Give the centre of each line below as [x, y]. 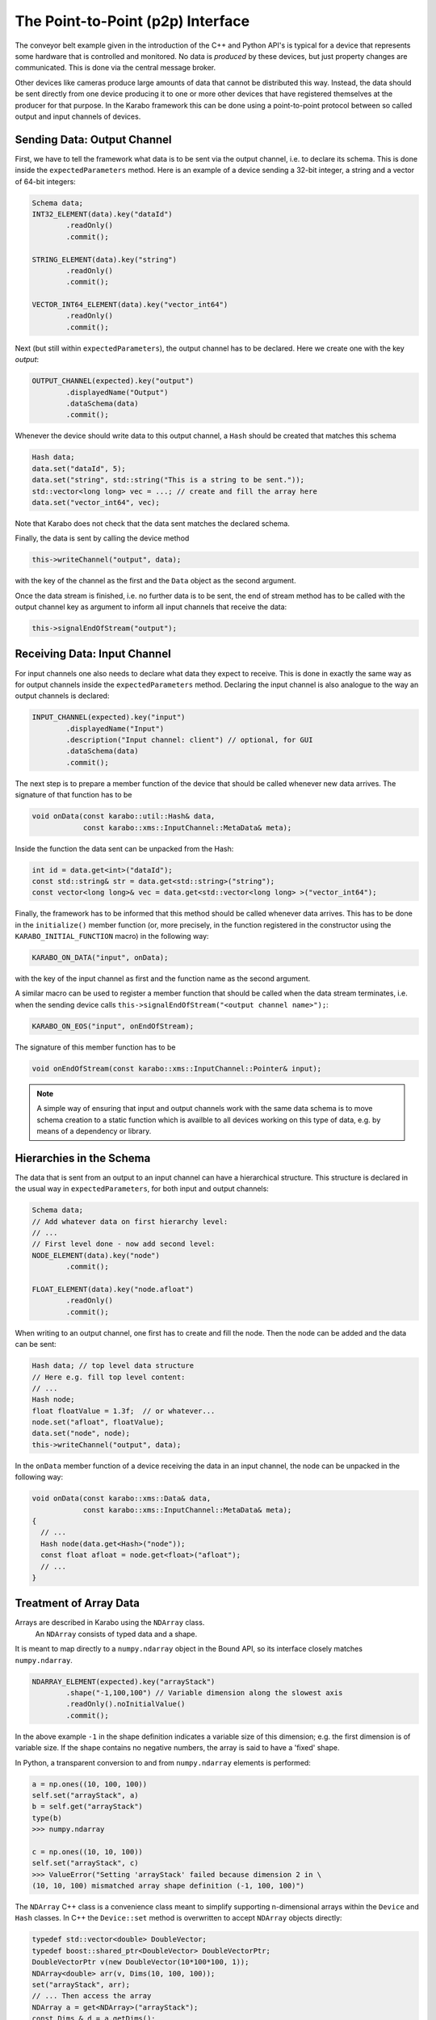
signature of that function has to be [73, 795]
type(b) [47, 1818]
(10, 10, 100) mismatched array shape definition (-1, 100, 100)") [168, 1886]
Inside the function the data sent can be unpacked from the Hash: [124, 848]
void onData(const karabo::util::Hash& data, [124, 816]
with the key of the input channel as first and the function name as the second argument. [163, 978]
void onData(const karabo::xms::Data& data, [122, 1498]
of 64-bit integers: [45, 181]
